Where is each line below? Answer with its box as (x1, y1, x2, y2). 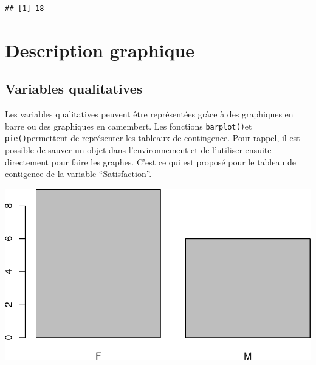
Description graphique (5, 37, 195, 62)
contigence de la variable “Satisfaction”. (5, 167, 152, 180)
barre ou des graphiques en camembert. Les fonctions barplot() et (5, 119, 252, 132)
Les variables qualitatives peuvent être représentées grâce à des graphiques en (5, 108, 294, 120)
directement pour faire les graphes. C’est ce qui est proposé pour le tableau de (5, 155, 296, 168)
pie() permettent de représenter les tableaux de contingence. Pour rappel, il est (5, 131, 300, 144)
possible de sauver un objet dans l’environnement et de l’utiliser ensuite (5, 144, 272, 156)
